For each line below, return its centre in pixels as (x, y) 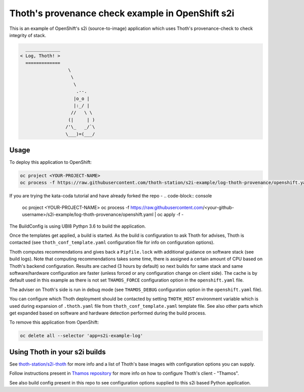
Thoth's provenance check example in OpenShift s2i (122, 13)
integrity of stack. (28, 35)
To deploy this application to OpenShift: (51, 162)
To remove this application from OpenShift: (54, 323)
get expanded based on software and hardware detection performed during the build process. (108, 313)
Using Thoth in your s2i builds (58, 352)
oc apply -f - (170, 215)
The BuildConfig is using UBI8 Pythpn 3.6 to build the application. (78, 226)
